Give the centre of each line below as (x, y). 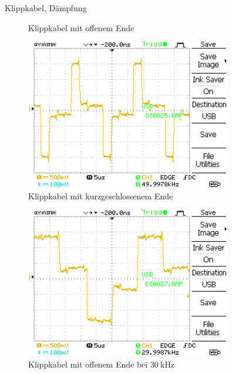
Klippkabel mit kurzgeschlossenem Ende (101, 196)
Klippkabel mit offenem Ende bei (88, 364)
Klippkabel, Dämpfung (46, 8)
